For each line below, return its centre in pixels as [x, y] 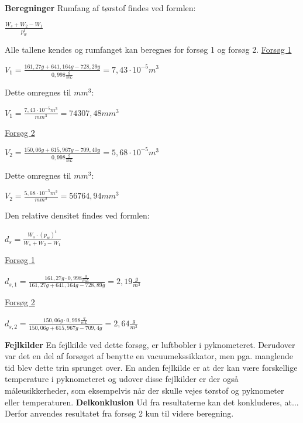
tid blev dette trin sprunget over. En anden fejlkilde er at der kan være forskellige [151, 367]
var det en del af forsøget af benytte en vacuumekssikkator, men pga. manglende [149, 356]
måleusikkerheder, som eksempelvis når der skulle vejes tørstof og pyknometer [144, 390]
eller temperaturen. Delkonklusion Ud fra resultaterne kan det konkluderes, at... [152, 402]
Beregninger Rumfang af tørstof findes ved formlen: [100, 8]
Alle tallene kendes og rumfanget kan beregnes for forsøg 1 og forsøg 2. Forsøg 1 [148, 50]
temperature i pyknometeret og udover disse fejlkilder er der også [122, 379]
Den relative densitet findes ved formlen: [77, 215]
